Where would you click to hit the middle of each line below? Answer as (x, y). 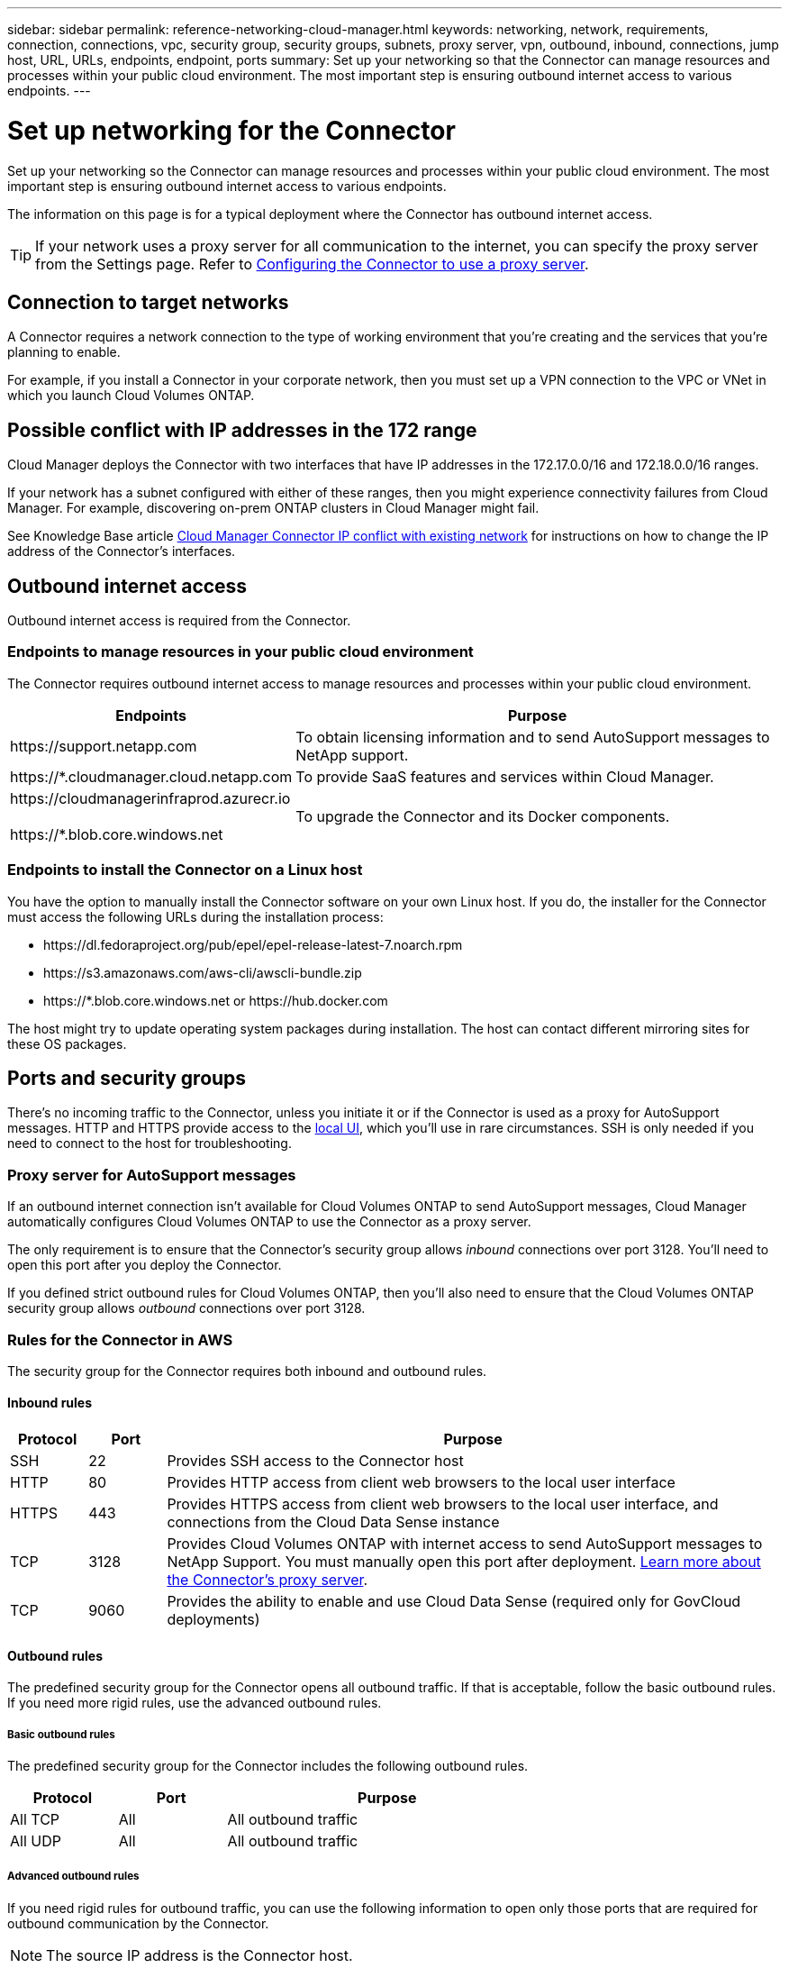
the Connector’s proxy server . (268, 1580)
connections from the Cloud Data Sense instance (333, 1522)
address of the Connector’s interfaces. (122, 551)
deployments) (213, 1620)
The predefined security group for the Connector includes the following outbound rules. (268, 1766)
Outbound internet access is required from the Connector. (179, 621)
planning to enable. (64, 352)
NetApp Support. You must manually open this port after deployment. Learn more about (464, 1562)
